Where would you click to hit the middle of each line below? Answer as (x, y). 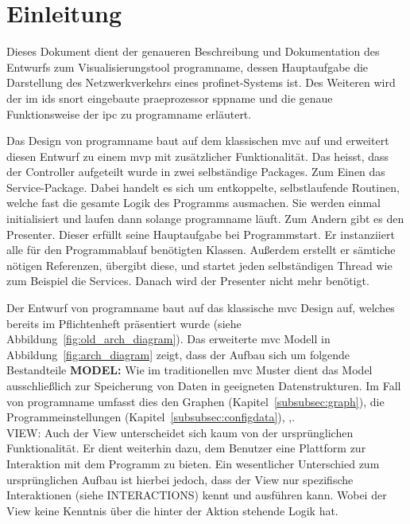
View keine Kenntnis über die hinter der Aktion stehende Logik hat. (172, 510)
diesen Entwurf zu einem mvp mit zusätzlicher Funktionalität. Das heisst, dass (198, 156)
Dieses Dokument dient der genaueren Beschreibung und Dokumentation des (193, 51)
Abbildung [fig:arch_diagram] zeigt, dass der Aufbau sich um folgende (178, 354)
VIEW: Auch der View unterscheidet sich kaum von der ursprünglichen (180, 432)
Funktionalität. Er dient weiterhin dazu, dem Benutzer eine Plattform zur (186, 448)
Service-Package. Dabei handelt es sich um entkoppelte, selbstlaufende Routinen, (203, 187)
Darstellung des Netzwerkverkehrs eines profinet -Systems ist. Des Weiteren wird (201, 82)
